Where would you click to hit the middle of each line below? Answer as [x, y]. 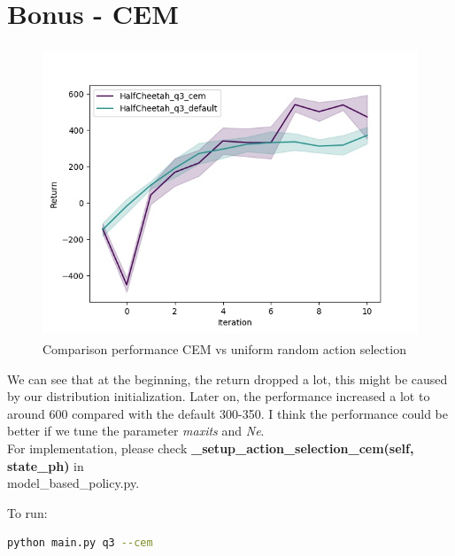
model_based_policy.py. [73, 483]
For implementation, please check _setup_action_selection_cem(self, [211, 448]
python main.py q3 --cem [80, 543]
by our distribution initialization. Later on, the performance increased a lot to [219, 396]
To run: [27, 512]
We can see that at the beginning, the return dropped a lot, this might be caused [227, 378]
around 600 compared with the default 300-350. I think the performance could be [227, 413]
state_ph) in [46, 465]
